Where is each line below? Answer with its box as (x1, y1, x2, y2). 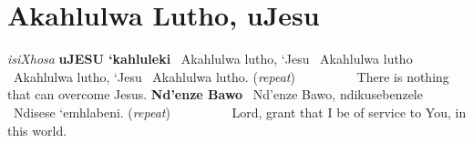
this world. (7, 120, 67, 139)
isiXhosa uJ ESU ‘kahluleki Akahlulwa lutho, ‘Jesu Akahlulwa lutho (7, 49, 413, 68)
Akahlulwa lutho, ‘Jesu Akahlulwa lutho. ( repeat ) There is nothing (13, 66, 449, 86)
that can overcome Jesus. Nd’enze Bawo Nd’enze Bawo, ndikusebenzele (7, 85, 423, 104)
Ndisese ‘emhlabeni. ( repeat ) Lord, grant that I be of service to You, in (13, 102, 467, 121)
